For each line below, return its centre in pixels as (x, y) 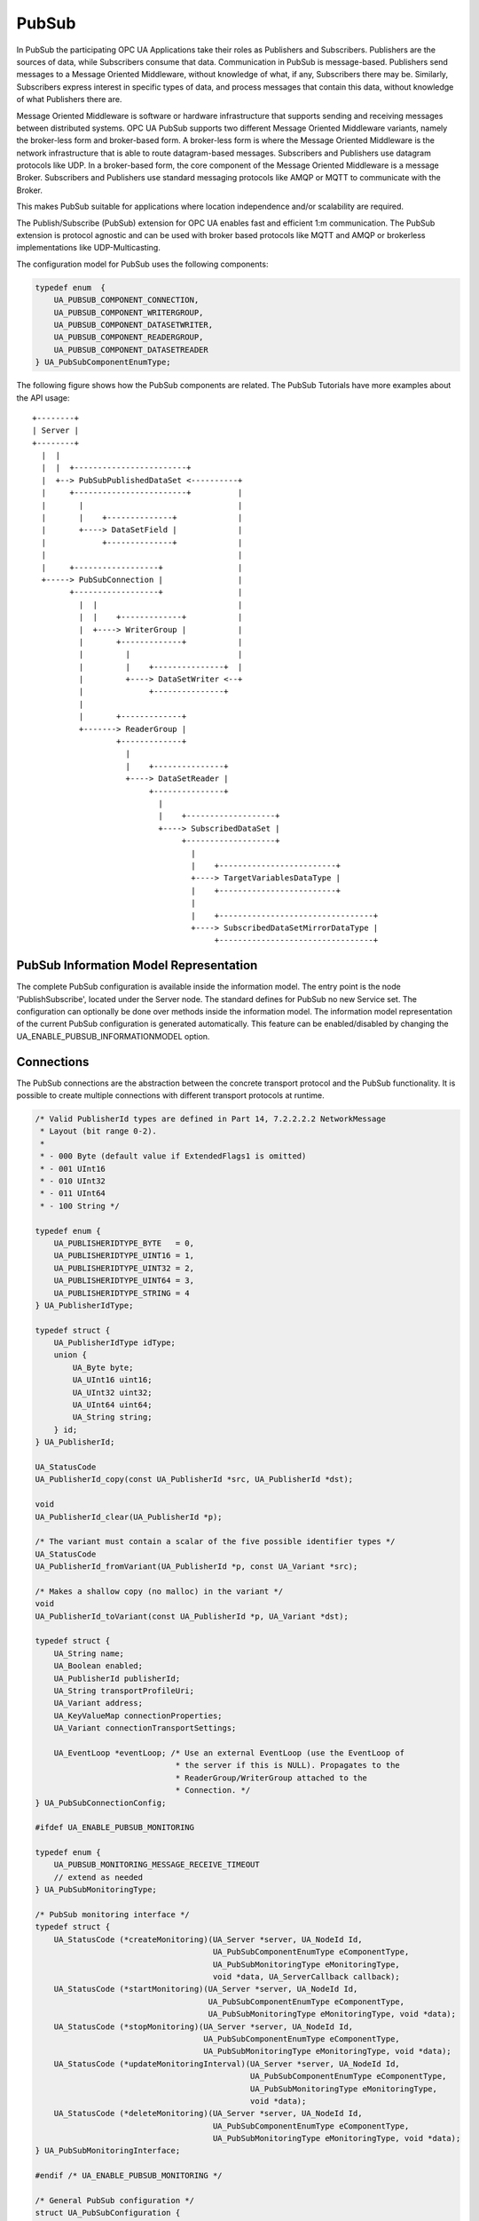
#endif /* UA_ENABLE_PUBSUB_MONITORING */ (129, 2176)
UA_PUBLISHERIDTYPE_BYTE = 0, (124, 1243)
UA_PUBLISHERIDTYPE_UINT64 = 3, (124, 1281)
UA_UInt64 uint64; (112, 1405)
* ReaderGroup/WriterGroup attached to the (271, 1778)
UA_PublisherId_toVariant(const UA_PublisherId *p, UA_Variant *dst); (192, 1616)
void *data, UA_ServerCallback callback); (306, 1977)
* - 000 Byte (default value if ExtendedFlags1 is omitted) (173, 1156)
